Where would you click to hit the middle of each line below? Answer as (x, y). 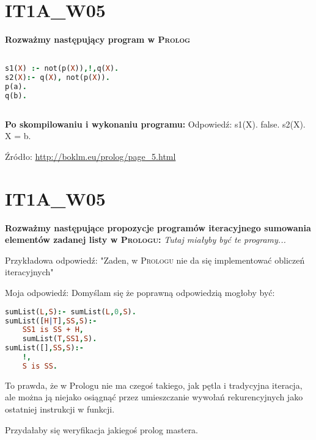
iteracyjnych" (29, 272)
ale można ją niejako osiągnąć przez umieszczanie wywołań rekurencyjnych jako (154, 397)
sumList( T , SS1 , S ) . (60, 339)
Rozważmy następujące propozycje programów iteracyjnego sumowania (158, 227)
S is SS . (40, 366)
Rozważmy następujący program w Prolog (98, 39)
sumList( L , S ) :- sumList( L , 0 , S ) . (71, 312)
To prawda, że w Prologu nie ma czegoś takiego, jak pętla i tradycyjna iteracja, (154, 385)
